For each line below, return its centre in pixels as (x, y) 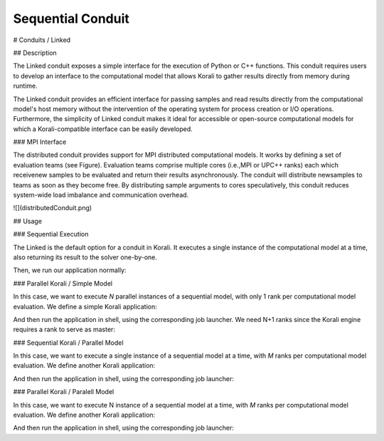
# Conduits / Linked (42, 40)
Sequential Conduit (71, 19)
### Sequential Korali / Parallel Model (68, 343)
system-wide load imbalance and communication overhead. (101, 195)
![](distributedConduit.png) (53, 208)
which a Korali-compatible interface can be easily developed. (103, 129)
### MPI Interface (40, 142)
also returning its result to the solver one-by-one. (85, 257)
